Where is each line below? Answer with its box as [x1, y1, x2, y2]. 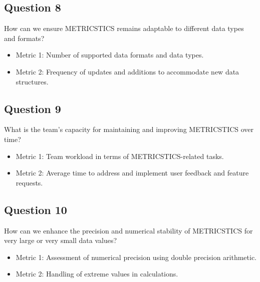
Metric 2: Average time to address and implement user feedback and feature [16, 167, 249, 178]
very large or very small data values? [4, 235, 117, 245]
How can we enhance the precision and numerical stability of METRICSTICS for [4, 225, 253, 235]
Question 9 [4, 100, 61, 116]
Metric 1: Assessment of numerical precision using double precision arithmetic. [16, 251, 257, 262]
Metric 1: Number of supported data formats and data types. [16, 49, 204, 60]
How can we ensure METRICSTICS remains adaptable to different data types [4, 23, 244, 33]
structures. [16, 76, 49, 86]
